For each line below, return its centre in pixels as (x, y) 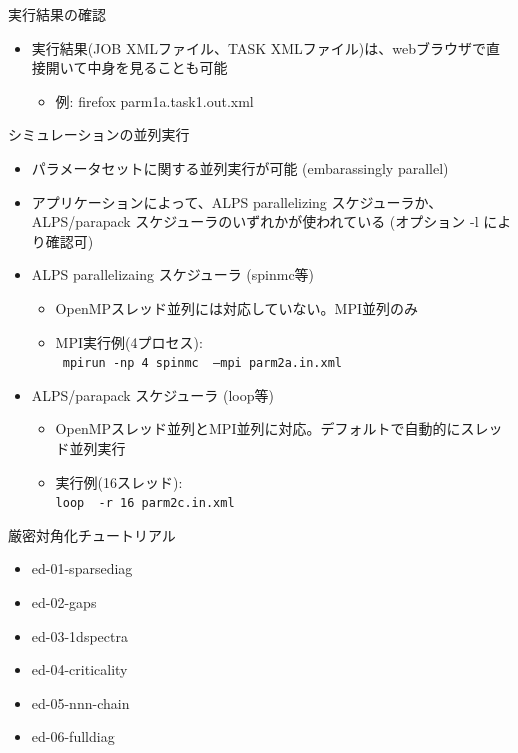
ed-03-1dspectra (79, 635)
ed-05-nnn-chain (80, 702)
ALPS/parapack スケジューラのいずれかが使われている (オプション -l (255, 221)
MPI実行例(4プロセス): (129, 341)
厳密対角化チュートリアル (92, 534)
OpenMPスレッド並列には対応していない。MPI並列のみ (237, 307)
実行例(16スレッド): (119, 481)
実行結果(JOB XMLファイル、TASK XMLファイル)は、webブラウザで (259, 47)
